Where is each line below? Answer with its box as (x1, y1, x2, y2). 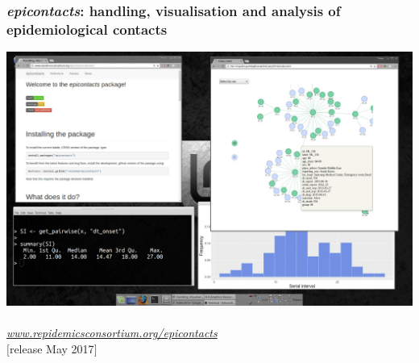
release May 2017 (9, 340, 94, 357)
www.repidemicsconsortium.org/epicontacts (6, 324, 218, 341)
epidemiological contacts (6, 19, 168, 39)
